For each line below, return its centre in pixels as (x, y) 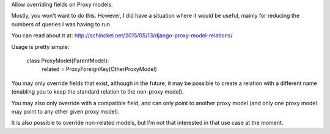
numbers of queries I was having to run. (61, 24)
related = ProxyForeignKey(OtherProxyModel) (99, 69)
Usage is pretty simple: (40, 47)
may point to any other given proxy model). (66, 111)
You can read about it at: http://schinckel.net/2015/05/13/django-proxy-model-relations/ (122, 35)
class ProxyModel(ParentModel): (68, 61)
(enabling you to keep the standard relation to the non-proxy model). (97, 92)
